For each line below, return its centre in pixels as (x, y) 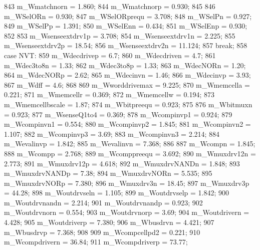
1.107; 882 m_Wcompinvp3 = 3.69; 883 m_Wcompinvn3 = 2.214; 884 (112, 134)
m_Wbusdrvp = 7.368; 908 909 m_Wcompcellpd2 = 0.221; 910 (102, 232)
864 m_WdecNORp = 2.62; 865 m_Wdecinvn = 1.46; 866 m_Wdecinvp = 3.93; (127, 75)
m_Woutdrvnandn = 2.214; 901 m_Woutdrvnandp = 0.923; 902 (103, 202)
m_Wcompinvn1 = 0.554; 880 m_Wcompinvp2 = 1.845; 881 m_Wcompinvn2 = (127, 124)
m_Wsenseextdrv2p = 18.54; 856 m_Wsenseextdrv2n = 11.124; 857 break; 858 (126, 45)
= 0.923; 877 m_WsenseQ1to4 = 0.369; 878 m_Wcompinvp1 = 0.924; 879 (118, 114)
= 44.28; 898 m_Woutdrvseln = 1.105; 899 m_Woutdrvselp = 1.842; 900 (117, 193)
